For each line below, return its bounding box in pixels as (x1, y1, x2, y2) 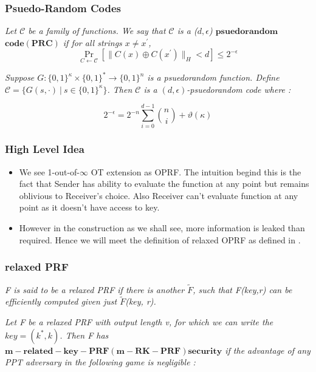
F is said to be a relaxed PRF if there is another (5, 283, 185, 296)
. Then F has (60, 328, 109, 341)
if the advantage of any (225, 343, 311, 356)
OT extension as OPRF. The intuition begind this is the (91, 165, 301, 178)
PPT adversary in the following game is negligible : (5, 356, 196, 368)
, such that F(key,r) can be (193, 283, 292, 296)
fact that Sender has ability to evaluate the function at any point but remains (19, 177, 309, 190)
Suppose (5, 71, 35, 84)
